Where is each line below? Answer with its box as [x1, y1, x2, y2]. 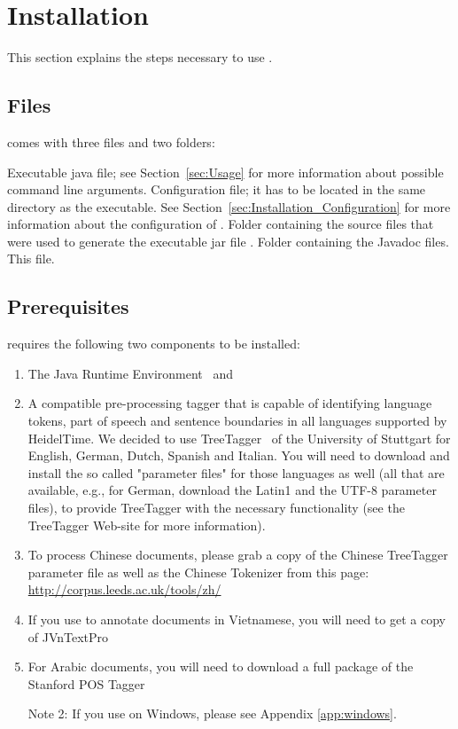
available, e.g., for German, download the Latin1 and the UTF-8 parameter [27, 481, 437, 499]
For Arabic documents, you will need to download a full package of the [27, 657, 414, 676]
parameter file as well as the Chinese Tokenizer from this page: [27, 562, 369, 581]
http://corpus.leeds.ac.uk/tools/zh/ [27, 580, 221, 599]
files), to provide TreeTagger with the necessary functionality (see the [27, 498, 405, 517]
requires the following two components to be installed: [7, 334, 300, 353]
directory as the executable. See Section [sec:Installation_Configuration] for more [7, 197, 451, 216]
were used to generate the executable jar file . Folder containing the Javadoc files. [7, 231, 449, 250]
